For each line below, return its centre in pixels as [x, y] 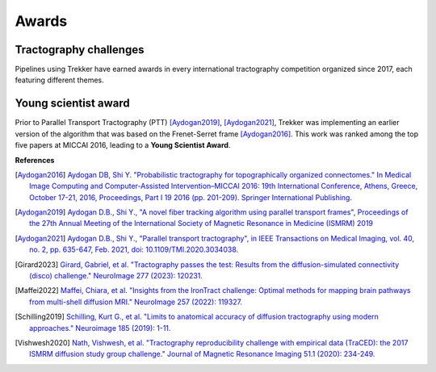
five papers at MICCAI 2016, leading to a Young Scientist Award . [123, 145]
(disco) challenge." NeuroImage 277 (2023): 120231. [116, 276]
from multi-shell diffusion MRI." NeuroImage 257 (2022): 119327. [136, 302]
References [35, 160]
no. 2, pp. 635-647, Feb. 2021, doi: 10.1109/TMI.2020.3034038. [134, 249]
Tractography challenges [80, 50]
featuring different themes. [59, 80]
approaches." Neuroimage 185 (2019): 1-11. [100, 328]
